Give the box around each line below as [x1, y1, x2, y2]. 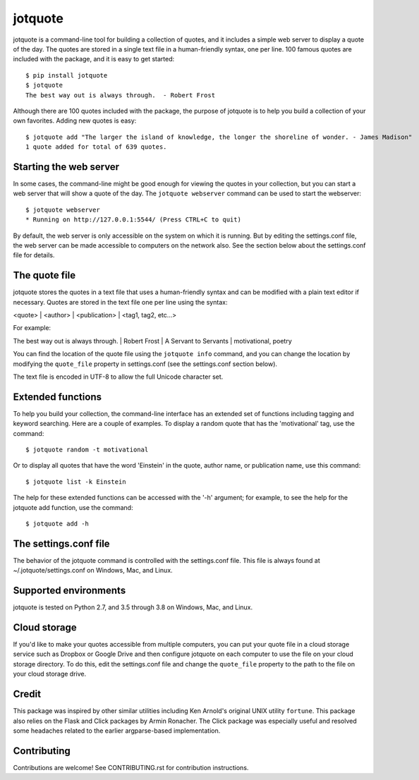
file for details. [13, 251, 55, 260]
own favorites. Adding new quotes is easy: [13, 116, 137, 125]
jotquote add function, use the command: [13, 503, 133, 511]
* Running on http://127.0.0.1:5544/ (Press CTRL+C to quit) [25, 216, 241, 224]
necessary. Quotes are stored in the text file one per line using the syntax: [13, 298, 228, 306]
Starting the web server [13, 161, 120, 173]
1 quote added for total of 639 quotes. [25, 143, 167, 151]
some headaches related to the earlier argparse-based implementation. [13, 726, 221, 735]
